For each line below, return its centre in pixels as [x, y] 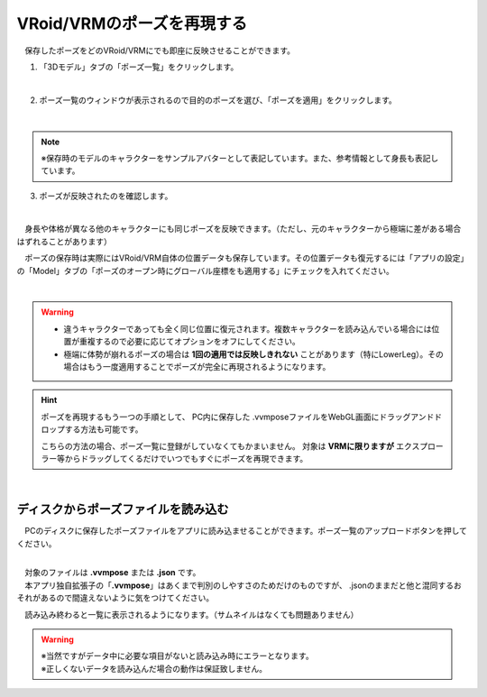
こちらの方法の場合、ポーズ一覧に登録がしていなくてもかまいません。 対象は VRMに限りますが [217, 445]
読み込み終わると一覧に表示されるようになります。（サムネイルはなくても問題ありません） [191, 614]
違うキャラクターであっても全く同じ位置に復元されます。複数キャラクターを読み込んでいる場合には [248, 328]
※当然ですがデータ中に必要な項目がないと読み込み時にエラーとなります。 [178, 656]
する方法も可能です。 [104, 429]
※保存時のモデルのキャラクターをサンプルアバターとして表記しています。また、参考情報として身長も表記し [240, 158]
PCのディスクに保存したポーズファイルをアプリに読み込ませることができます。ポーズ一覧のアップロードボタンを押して [246, 531]
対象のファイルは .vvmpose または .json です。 [112, 573]
